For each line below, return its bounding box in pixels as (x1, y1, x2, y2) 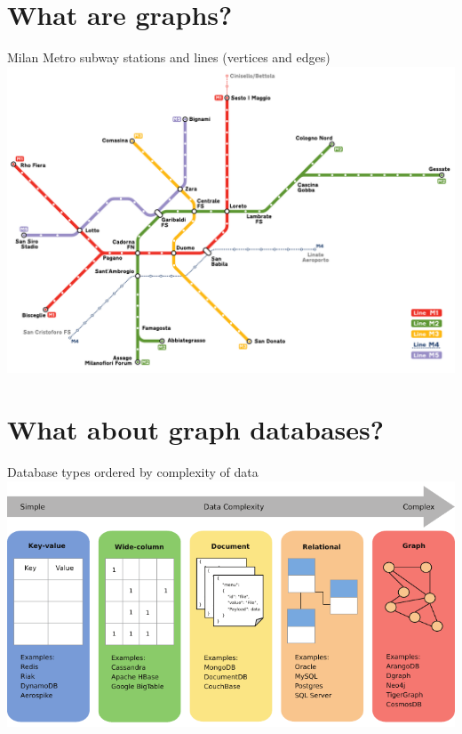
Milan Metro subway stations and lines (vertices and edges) (7, 48, 331, 67)
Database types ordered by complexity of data (7, 462, 259, 480)
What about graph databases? (7, 411, 384, 448)
